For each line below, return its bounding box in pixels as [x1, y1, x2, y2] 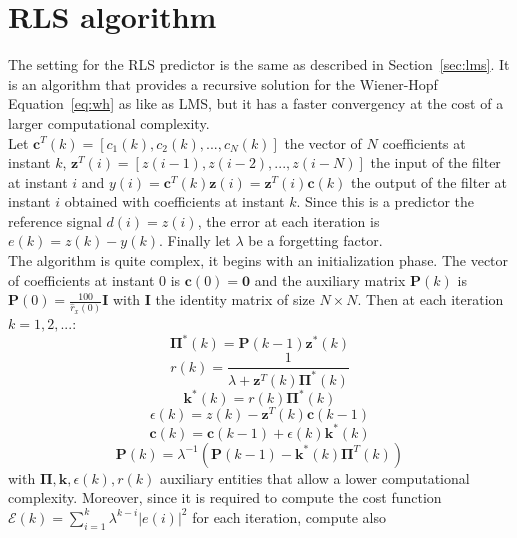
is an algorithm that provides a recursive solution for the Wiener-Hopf [8, 73, 438, 94]
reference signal [8, 210, 102, 231]
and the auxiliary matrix [254, 269, 406, 290]
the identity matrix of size [155, 289, 315, 310]
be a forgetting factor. [248, 230, 383, 251]
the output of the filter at [350, 171, 507, 192]
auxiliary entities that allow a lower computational [159, 467, 470, 488]
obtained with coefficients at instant [64, 191, 285, 212]
